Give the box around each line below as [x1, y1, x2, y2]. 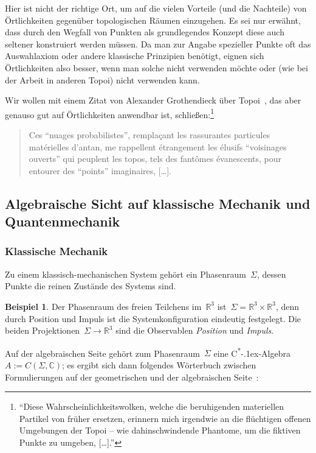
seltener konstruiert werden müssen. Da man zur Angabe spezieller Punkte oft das [5, 37, 311, 50]
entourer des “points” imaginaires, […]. [29, 164, 171, 177]
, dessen [256, 267, 286, 280]
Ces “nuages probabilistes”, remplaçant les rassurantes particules [29, 128, 270, 141]
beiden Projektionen [5, 324, 80, 337]
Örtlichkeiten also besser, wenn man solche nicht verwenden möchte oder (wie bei [5, 61, 308, 74]
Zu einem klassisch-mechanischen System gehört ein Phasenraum [5, 267, 246, 280]
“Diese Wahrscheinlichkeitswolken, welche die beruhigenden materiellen [19, 400, 284, 413]
